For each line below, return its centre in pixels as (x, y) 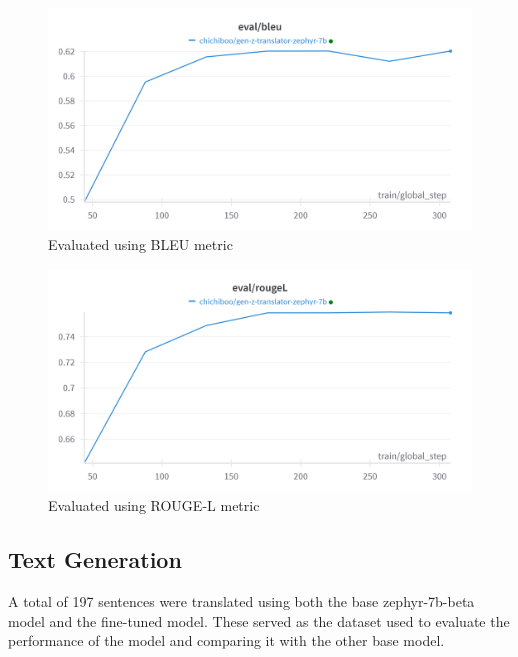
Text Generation (95, 559)
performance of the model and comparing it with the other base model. (226, 640)
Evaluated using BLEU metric (140, 244)
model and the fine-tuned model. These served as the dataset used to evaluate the (259, 620)
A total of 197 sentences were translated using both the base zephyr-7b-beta (241, 601)
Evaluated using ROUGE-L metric (154, 505)
